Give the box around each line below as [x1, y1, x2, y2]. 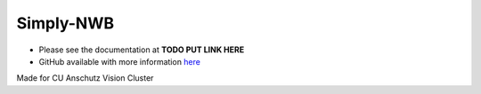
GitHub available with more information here [38, 56, 200, 67]
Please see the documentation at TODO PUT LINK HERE [38, 44, 245, 55]
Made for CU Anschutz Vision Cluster [16, 73, 154, 83]
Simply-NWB [16, 13, 115, 33]
